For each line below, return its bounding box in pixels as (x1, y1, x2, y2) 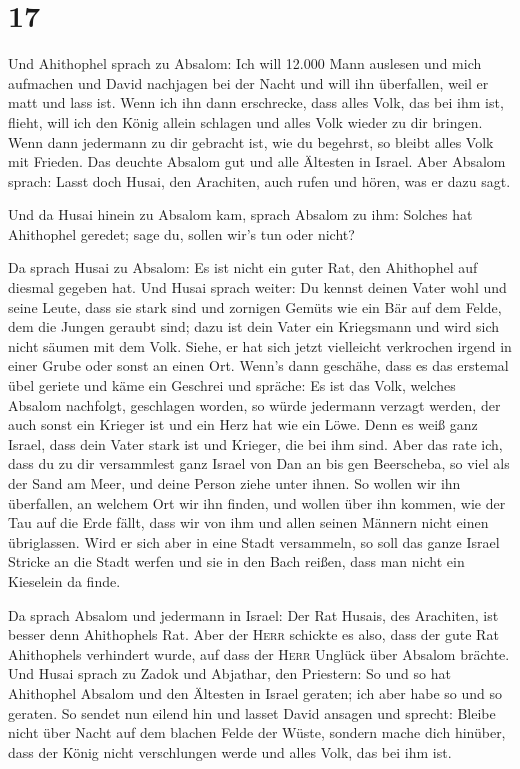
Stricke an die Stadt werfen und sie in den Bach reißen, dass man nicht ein (8, 551, 465, 572)
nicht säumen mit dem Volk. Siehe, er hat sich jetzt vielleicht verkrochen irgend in (8, 335, 512, 356)
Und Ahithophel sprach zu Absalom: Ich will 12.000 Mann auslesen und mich (8, 53, 482, 74)
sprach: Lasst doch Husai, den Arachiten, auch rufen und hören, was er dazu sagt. (8, 170, 511, 191)
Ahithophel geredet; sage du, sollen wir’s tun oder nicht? (8, 223, 355, 244)
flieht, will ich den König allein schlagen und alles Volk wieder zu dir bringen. (8, 111, 483, 132)
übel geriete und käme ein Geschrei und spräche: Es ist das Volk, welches (8, 375, 456, 396)
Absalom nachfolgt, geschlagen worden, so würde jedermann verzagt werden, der (8, 394, 501, 415)
